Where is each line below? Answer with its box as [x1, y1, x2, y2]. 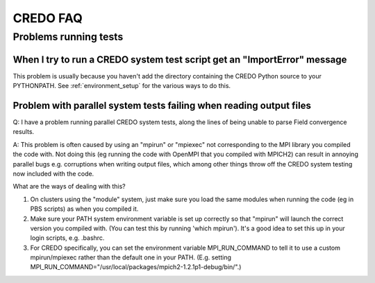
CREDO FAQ [12, 10, 83, 26]
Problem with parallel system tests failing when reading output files [12, 99, 312, 111]
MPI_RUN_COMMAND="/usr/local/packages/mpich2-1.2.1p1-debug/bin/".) [30, 263, 242, 271]
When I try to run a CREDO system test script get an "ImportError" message [12, 53, 347, 65]
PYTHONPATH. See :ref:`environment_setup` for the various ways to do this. [12, 82, 231, 90]
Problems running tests [12, 31, 124, 43]
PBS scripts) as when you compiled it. [30, 205, 139, 213]
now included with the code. [12, 169, 94, 178]
